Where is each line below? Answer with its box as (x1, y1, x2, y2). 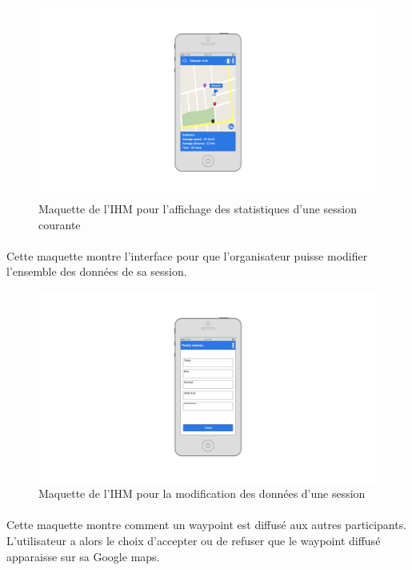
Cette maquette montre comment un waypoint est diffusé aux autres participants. (6, 516, 407, 533)
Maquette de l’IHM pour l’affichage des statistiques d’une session (38, 200, 358, 217)
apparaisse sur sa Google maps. (6, 548, 160, 564)
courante (38, 216, 81, 232)
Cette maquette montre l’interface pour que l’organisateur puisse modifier (6, 247, 368, 264)
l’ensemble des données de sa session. (6, 263, 187, 280)
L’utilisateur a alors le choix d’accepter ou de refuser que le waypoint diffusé (6, 532, 381, 548)
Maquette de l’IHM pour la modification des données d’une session (38, 485, 366, 502)
